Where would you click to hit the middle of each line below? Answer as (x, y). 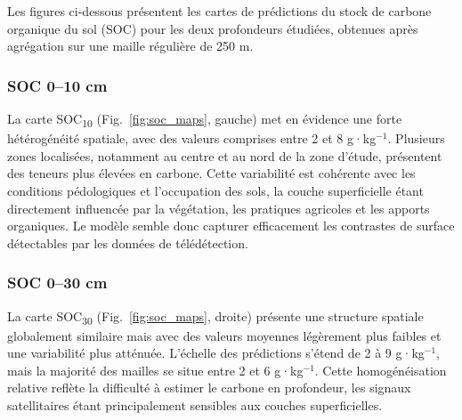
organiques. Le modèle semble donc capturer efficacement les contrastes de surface (231, 226)
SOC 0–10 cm (57, 85)
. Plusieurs (416, 138)
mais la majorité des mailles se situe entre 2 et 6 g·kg (155, 370)
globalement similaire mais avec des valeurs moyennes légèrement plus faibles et (224, 335)
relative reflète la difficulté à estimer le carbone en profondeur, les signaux (209, 388)
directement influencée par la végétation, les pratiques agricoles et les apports (219, 208)
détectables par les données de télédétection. (128, 242)
